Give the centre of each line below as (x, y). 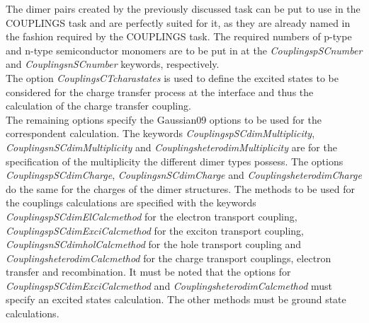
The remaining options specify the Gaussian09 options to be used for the (164, 119)
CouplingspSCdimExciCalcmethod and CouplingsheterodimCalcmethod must (169, 285)
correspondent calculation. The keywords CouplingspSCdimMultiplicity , (160, 133)
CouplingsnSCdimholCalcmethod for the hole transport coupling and (154, 244)
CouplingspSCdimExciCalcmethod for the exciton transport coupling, (155, 230)
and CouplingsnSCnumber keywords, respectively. (113, 64)
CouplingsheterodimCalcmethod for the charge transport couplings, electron (169, 258)
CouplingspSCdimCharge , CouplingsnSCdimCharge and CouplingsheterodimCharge (184, 175)
